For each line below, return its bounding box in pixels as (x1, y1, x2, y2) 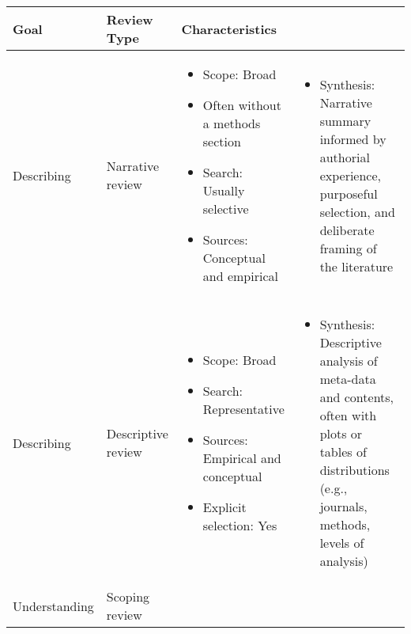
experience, (319, 165, 382, 184)
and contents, (319, 388, 394, 406)
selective (202, 199, 249, 218)
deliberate (319, 220, 375, 239)
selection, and (319, 202, 395, 221)
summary (319, 111, 371, 130)
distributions (319, 461, 390, 479)
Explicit (202, 498, 247, 516)
